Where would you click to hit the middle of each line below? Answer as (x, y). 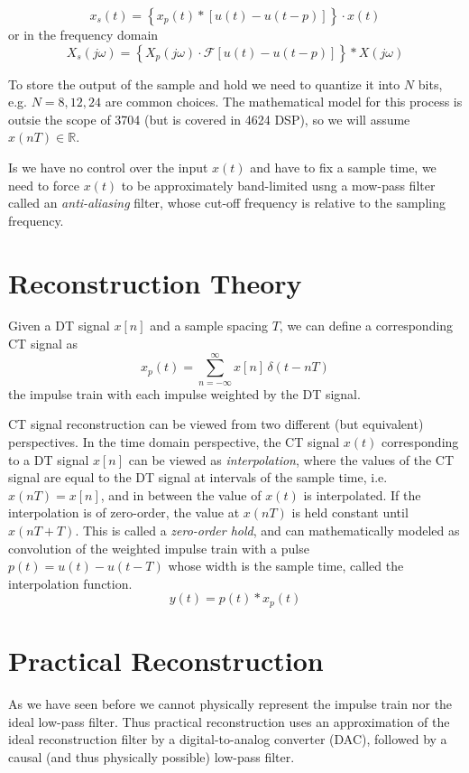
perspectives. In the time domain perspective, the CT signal (174, 442)
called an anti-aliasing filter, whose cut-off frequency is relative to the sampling (227, 203)
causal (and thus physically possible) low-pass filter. (152, 756)
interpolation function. (70, 583)
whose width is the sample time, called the (286, 566)
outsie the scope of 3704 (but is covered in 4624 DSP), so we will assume (209, 119)
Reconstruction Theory (155, 282)
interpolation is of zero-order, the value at (124, 512)
